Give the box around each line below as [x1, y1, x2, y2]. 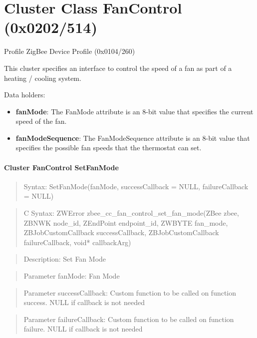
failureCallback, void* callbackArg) [23, 237, 131, 247]
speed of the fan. [15, 116, 67, 126]
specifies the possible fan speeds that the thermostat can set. [15, 142, 202, 153]
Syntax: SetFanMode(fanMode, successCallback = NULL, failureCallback [23, 181, 249, 191]
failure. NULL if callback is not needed [23, 324, 143, 334]
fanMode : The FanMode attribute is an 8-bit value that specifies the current [15, 106, 254, 116]
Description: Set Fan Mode [23, 254, 106, 264]
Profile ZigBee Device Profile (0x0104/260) [4, 46, 135, 56]
